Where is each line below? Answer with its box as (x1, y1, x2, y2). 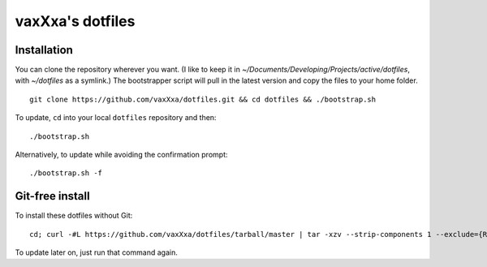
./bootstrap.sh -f (29, 169, 103, 178)
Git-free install (15, 189, 90, 203)
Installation (15, 43, 73, 57)
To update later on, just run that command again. (15, 248, 178, 257)
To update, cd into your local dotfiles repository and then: (15, 113, 217, 123)
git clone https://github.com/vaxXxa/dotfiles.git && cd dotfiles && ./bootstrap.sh (29, 94, 377, 104)
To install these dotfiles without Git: (15, 211, 133, 221)
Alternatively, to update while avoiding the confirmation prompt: (15, 150, 228, 160)
